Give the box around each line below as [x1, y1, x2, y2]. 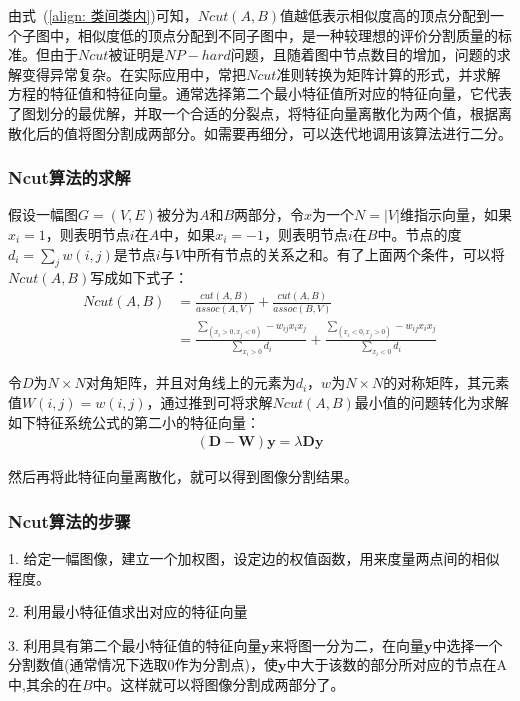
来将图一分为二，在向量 [270, 634, 425, 655]
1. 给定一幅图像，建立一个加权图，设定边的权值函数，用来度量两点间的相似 [8, 548, 500, 569]
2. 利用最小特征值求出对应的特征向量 [8, 601, 248, 622]
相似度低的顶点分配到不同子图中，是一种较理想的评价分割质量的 [77, 24, 498, 45]
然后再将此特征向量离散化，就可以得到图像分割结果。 [8, 466, 358, 487]
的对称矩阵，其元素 [383, 372, 510, 393]
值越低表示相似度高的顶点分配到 [280, 5, 491, 25]
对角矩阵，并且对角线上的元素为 [85, 372, 296, 393]
